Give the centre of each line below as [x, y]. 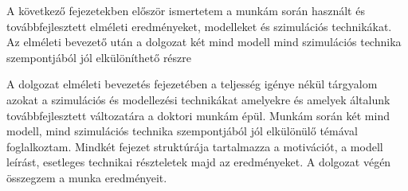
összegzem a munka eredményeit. [87, 177]
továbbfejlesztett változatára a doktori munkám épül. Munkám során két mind [198, 115]
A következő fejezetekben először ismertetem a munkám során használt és [186, 10]
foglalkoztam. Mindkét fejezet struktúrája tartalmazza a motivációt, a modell [195, 146]
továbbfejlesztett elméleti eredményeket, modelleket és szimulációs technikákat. [199, 26]
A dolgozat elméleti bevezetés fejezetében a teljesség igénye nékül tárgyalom [192, 84]
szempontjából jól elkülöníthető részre [99, 57]
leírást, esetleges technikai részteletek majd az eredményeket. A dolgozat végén [199, 162]
